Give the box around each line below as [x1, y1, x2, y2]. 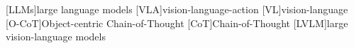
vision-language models [6, 29, 106, 44]
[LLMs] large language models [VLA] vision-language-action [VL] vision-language [6, 2, 348, 16]
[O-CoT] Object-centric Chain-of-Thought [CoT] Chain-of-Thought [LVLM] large [6, 15, 348, 30]
